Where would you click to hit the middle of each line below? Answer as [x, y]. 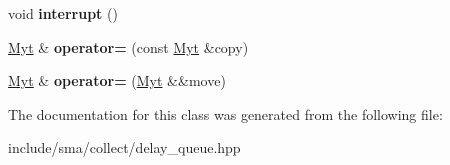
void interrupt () [63, 13]
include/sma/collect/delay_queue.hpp [124, 147]
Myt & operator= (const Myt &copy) [128, 46]
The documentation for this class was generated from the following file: [225, 113]
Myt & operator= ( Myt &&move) [117, 80]
